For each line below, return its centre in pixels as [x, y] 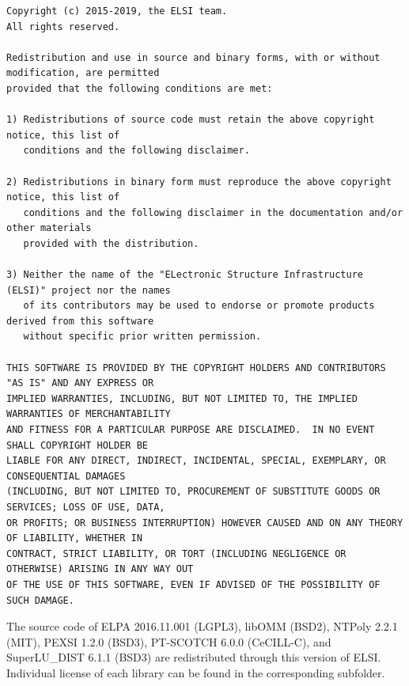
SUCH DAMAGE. [40, 600]
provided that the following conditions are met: [140, 88]
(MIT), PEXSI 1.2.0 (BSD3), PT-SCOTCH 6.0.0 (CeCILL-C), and [169, 641]
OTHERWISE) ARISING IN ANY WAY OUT [100, 569]
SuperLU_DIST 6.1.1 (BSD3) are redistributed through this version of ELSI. [194, 657]
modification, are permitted [83, 73]
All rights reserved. [63, 27]
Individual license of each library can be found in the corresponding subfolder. [196, 672]
